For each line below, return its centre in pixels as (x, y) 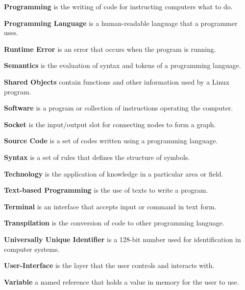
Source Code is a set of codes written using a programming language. (111, 141)
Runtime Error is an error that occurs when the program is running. (110, 49)
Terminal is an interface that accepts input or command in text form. (110, 206)
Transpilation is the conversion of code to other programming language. (114, 223)
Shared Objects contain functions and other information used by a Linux (117, 81)
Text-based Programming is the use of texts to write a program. (106, 190)
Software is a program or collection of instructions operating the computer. (119, 108)
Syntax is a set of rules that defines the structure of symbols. (97, 157)
